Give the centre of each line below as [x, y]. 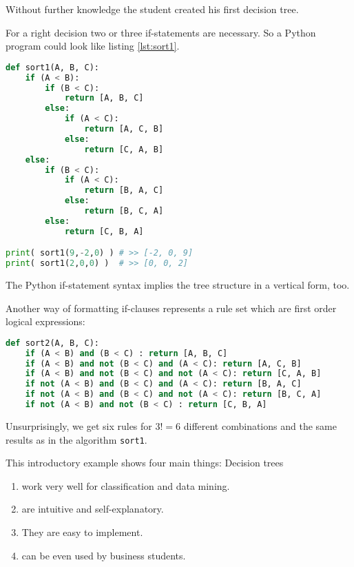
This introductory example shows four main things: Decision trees [145, 463]
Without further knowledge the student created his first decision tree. [152, 9]
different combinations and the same [260, 425]
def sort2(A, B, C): [53, 343]
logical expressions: [45, 321]
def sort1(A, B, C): [53, 67]
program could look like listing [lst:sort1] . [93, 46]
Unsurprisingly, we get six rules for [79, 425]
